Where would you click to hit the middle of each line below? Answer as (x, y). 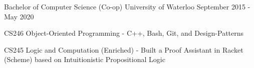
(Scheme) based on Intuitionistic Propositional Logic (85, 59)
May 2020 (19, 16)
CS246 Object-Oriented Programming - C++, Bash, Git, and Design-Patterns (124, 33)
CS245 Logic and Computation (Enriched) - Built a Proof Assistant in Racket (124, 49)
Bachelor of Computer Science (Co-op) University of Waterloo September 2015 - (127, 6)
